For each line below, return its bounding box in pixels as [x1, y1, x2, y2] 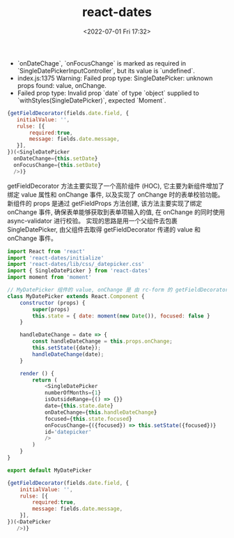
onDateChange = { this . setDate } [13, 155, 98, 163]
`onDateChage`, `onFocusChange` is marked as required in [17, 59, 187, 67]
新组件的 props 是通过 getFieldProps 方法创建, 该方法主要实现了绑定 [7, 199, 203, 207]
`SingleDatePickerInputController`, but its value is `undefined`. [17, 66, 195, 75]
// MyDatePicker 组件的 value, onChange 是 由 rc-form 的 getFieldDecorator [7, 287, 229, 294]
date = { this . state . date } [44, 403, 114, 410]
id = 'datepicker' [44, 428, 92, 435]
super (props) [32, 306, 70, 313]
